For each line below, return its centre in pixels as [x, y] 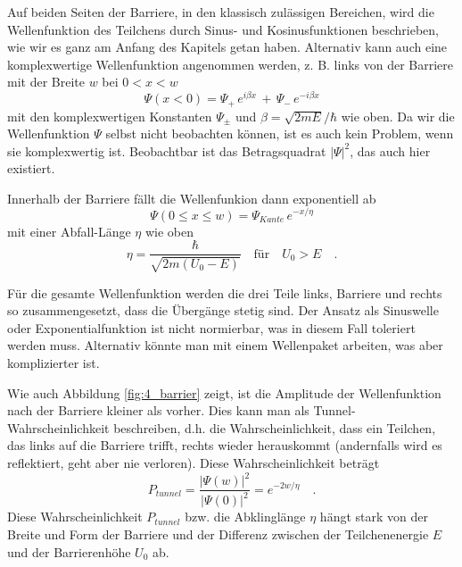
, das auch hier [390, 150]
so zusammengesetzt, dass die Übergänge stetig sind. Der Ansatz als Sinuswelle [223, 310]
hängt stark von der [374, 517]
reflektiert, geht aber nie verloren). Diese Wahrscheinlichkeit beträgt [194, 462]
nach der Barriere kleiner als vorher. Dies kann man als [158, 410]
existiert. [31, 168]
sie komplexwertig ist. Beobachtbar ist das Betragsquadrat [167, 150]
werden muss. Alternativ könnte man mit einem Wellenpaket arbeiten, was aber [225, 345]
